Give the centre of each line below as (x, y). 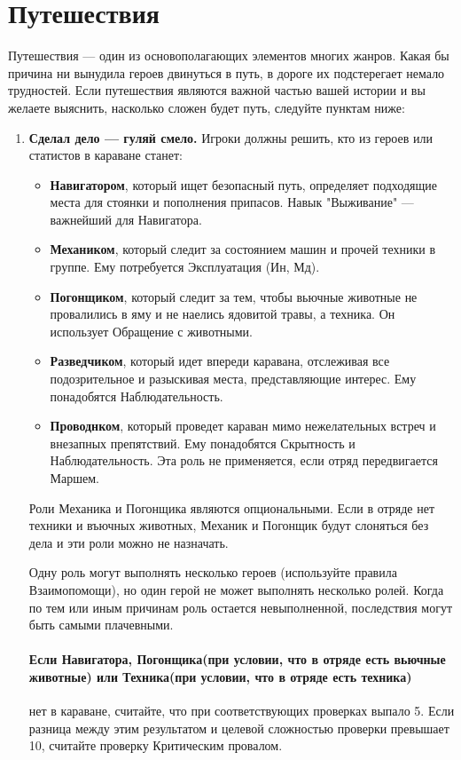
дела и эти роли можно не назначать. (129, 542)
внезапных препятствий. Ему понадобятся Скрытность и (203, 443)
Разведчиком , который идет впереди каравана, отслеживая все (220, 361)
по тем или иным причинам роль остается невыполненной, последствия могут (241, 607)
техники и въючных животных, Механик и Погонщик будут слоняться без (229, 525)
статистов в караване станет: (105, 155)
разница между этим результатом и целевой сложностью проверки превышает (239, 728)
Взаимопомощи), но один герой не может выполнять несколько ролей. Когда (236, 589)
